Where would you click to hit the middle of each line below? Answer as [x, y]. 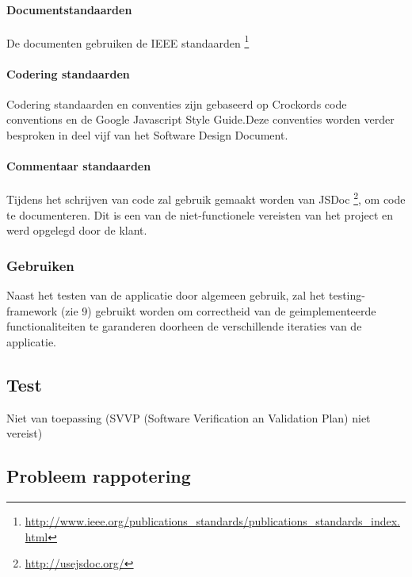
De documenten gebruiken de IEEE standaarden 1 [128, 41]
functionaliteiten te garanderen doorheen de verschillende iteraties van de [184, 326]
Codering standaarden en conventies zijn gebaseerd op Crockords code [177, 103]
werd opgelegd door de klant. [77, 230]
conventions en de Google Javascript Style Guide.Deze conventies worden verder [200, 119]
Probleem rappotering [99, 476]
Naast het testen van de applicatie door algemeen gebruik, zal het [166, 295]
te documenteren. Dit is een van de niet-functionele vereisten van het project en [200, 214]
